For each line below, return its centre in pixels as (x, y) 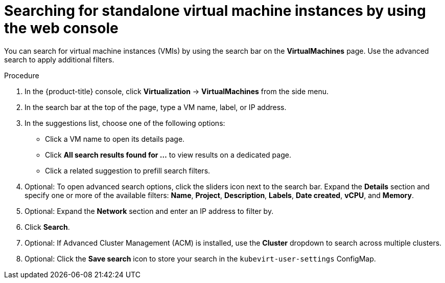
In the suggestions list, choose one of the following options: (125, 123)
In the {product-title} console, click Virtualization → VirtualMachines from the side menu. (177, 91)
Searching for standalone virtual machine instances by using (215, 11)
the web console (61, 28)
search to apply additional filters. (59, 59)
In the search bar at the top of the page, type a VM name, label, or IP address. (156, 107)
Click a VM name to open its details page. (115, 139)
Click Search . (47, 227)
